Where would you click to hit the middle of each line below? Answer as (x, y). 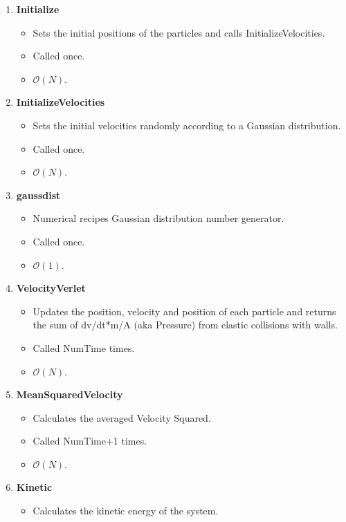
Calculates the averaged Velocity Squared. (122, 417)
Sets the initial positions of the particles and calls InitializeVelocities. (179, 32)
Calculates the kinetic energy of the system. (126, 511)
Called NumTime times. (84, 347)
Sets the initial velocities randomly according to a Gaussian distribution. (187, 125)
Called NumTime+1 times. (90, 441)
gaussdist (38, 195)
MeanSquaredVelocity (70, 394)
